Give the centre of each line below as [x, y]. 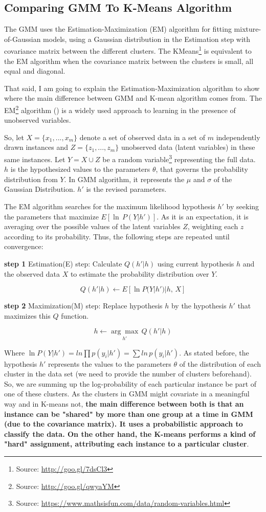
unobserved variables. [38, 120]
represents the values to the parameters [110, 363]
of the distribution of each [220, 363]
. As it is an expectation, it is [203, 216]
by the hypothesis [199, 306]
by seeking [243, 206]
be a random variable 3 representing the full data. [179, 158]
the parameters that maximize [51, 216]
